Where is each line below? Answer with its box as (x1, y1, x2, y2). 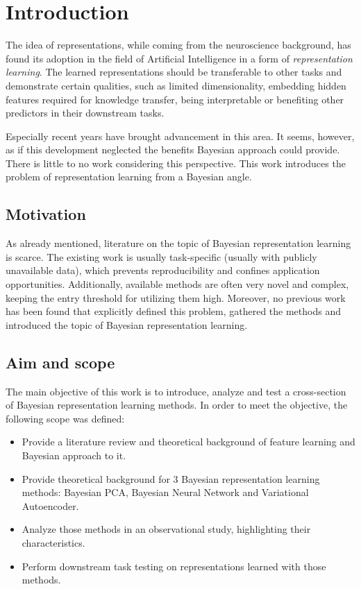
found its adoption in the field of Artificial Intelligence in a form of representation (6, 51, 353, 65)
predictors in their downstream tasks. (6, 105, 165, 120)
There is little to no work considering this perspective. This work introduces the (6, 155, 346, 170)
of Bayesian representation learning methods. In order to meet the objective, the (6, 398, 348, 412)
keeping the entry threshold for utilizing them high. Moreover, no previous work (6, 290, 346, 305)
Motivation (6, 203, 86, 225)
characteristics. (22, 535, 85, 549)
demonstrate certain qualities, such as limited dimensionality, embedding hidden (6, 78, 346, 92)
